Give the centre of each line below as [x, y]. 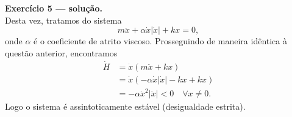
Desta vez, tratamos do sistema [63, 20]
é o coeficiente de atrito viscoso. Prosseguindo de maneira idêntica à [160, 41]
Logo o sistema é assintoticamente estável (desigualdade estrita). [125, 106]
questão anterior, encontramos [61, 52]
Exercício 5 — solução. [54, 8]
